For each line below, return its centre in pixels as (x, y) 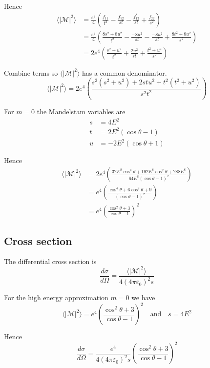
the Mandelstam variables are (81, 112)
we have (143, 297)
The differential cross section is (50, 261)
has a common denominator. (125, 72)
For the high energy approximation (56, 297)
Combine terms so (31, 72)
